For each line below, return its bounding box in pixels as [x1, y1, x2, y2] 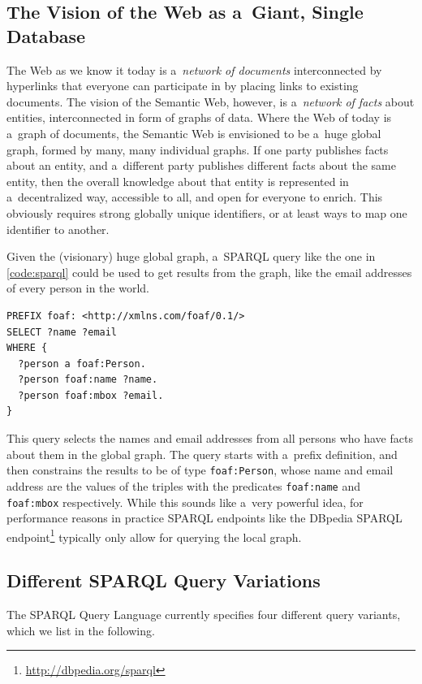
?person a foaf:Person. [18, 357, 146, 370]
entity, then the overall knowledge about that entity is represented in [6, 172, 349, 189]
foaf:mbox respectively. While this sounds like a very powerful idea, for [6, 493, 364, 510]
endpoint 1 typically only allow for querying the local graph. [6, 526, 302, 545]
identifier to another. [6, 220, 110, 237]
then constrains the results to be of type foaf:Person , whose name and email [6, 461, 394, 478]
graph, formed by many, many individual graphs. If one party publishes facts [6, 141, 389, 158]
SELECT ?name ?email [6, 326, 118, 338]
